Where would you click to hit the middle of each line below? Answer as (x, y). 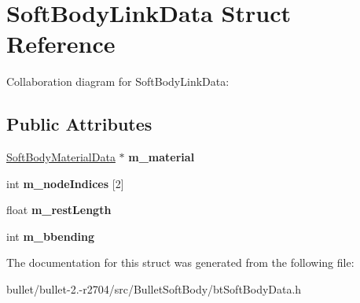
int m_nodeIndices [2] (65, 183)
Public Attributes (79, 124)
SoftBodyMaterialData (61, 157)
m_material (162, 157)
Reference (61, 44)
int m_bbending (51, 236)
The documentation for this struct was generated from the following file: (180, 262)
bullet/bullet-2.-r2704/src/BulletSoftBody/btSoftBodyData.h (154, 289)
